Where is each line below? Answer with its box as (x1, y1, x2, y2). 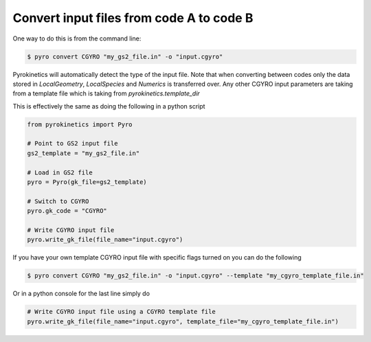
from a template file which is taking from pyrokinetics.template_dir (12, 89, 201, 98)
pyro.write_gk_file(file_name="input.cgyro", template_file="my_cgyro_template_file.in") (27, 317, 339, 326)
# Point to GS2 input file (27, 139, 118, 148)
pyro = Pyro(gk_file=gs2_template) (27, 179, 147, 186)
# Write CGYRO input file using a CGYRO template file (27, 308, 216, 316)
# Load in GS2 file (27, 168, 93, 176)
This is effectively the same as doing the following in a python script (12, 102, 205, 110)
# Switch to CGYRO (27, 197, 89, 205)
